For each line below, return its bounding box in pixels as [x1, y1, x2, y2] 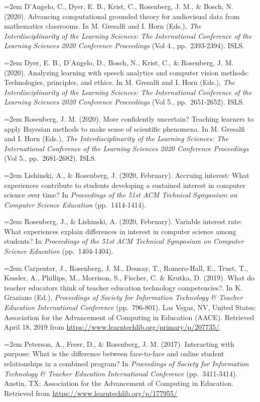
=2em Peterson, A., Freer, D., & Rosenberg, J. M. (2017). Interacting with [4, 338, 234, 349]
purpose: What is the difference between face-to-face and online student [4, 348, 224, 359]
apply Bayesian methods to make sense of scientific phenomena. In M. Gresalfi [4, 123, 245, 134]
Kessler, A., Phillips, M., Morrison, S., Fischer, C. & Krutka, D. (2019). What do [4, 272, 254, 283]
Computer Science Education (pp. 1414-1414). [4, 199, 146, 210]
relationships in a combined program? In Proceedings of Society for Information [4, 358, 249, 368]
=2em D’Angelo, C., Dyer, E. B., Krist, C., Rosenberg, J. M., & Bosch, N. [4, 1, 233, 11]
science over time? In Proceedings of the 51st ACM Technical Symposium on [4, 189, 237, 200]
